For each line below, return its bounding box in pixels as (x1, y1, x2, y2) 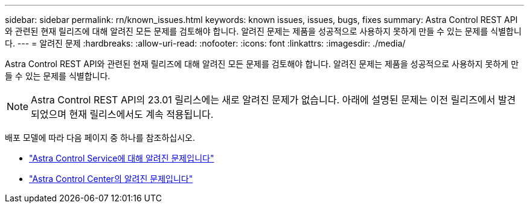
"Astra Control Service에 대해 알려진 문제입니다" (29, 153, 214, 163)
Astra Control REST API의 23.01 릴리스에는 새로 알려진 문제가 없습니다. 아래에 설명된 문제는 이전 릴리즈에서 (31, 94, 496, 106)
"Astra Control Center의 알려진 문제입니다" (29, 174, 193, 184)
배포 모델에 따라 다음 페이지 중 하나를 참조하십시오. (5, 132, 195, 143)
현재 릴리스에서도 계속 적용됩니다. (69, 108, 214, 120)
